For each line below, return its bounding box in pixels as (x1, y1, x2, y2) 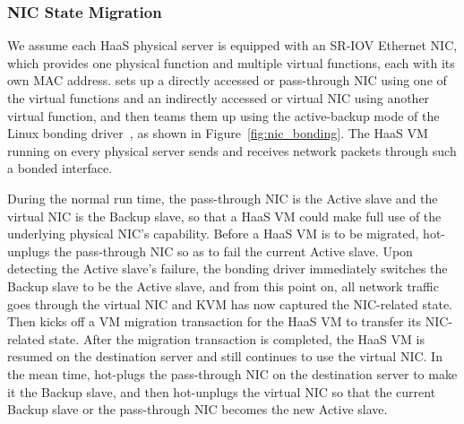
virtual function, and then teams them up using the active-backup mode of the (7, 106, 440, 125)
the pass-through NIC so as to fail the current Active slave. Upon (54, 241, 413, 260)
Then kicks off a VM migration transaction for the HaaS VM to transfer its (7, 312, 422, 331)
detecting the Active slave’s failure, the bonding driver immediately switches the (7, 259, 448, 278)
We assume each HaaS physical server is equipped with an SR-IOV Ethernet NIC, (7, 36, 458, 55)
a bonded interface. (7, 159, 113, 177)
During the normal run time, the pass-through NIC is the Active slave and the (7, 188, 438, 207)
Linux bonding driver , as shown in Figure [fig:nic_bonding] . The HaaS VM (7, 124, 428, 143)
